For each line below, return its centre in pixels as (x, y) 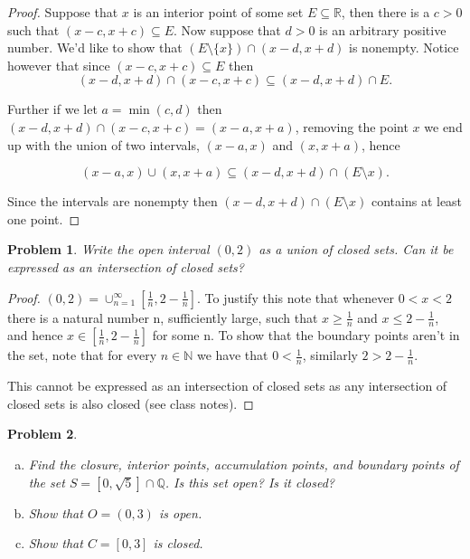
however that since (59, 65)
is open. (180, 512)
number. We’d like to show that (95, 47)
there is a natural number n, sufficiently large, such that (163, 317)
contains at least (417, 201)
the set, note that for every (82, 355)
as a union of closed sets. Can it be (356, 249)
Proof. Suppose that (63, 12)
